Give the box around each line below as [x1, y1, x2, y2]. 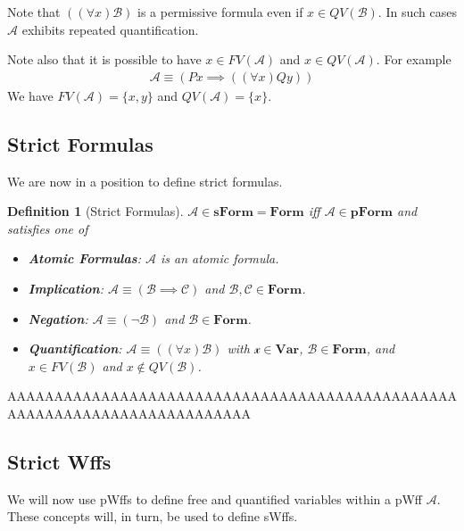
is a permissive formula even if [137, 3, 303, 21]
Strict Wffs [7, 447, 112, 475]
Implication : [28, 278, 104, 297]
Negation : [28, 309, 88, 328]
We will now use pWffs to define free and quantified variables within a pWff [7, 489, 423, 508]
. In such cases [377, 3, 457, 21]
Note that [7, 3, 61, 21]
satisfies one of [7, 219, 88, 237]
